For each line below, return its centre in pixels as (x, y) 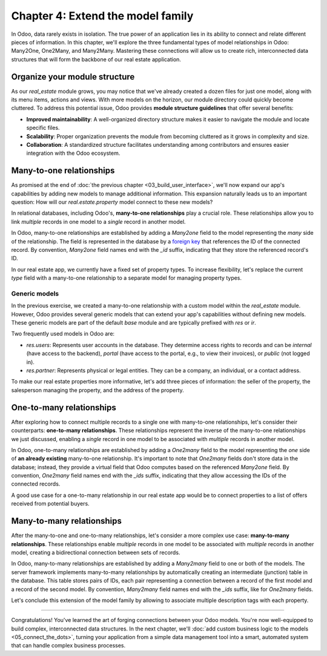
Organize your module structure (73, 77)
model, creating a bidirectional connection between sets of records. (96, 552)
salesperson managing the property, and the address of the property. (97, 390)
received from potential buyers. (51, 504)
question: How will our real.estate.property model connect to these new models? (112, 202)
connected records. (36, 484)
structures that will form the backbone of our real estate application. (96, 59)
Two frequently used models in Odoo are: (63, 334)
